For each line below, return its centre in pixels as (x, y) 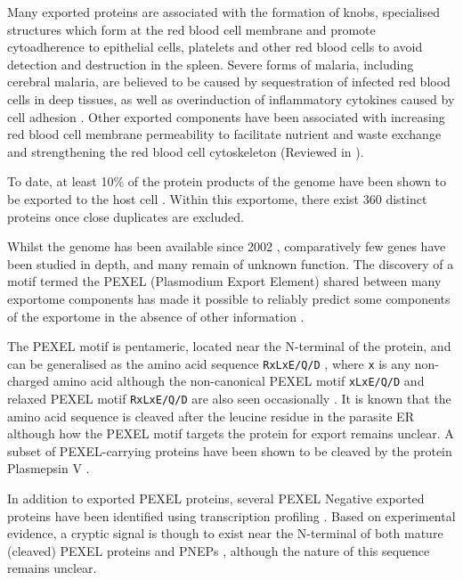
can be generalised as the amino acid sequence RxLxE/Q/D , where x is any (209, 363)
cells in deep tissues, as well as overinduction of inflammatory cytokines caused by (231, 98)
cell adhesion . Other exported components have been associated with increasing (226, 116)
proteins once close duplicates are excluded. (126, 216)
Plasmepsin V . (49, 468)
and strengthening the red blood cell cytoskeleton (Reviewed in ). (186, 151)
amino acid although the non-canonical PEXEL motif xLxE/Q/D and (239, 381)
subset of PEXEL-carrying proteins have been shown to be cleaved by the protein (230, 450)
